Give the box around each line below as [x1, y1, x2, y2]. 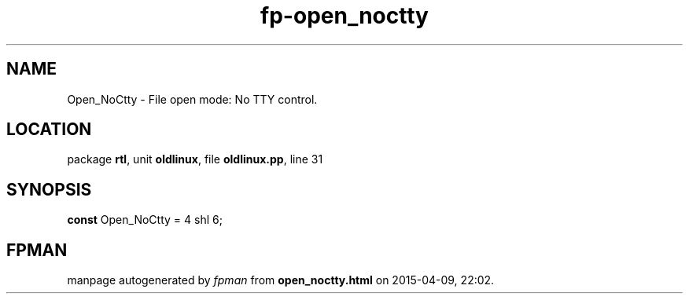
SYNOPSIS [6, 179, 92, 199]
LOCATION [6, 119, 92, 140]
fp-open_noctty [260, 2, 429, 29]
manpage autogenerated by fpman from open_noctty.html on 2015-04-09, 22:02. [67, 273, 495, 287]
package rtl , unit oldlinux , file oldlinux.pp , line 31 [67, 152, 323, 166]
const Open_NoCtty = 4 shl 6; [67, 213, 223, 227]
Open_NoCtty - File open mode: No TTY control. [67, 92, 318, 106]
